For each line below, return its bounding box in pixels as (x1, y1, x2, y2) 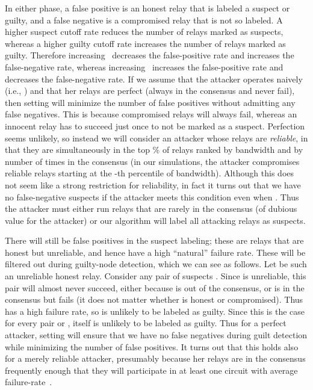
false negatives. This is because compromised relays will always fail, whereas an (5, 108, 297, 120)
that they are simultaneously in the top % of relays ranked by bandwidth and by (5, 143, 303, 156)
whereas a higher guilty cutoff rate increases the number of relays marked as (5, 37, 286, 49)
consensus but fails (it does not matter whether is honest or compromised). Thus (5, 293, 303, 306)
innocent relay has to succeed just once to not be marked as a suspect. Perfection (5, 119, 305, 132)
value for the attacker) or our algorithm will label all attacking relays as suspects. (5, 214, 306, 226)
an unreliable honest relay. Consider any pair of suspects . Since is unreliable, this (5, 270, 306, 282)
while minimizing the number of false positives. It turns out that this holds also (5, 340, 299, 353)
